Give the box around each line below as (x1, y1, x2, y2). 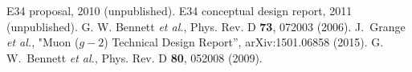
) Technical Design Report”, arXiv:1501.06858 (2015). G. (104, 34, 384, 50)
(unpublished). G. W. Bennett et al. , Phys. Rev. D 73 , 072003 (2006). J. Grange (6, 18, 406, 34)
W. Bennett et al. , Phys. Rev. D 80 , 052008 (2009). (6, 49, 263, 66)
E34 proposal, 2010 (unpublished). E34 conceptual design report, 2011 (6, 2, 353, 18)
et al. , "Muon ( (6, 34, 80, 50)
